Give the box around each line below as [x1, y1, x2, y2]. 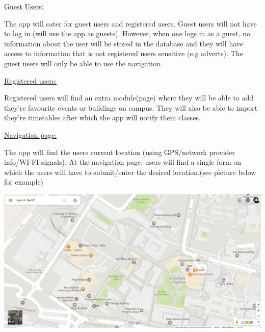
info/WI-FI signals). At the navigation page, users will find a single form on [4, 157, 242, 167]
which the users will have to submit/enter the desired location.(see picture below [4, 166, 256, 177]
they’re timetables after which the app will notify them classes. [4, 112, 201, 123]
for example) [4, 176, 44, 187]
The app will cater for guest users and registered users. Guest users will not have [4, 18, 257, 29]
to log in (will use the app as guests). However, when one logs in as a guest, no [4, 28, 251, 39]
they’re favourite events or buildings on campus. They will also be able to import [4, 102, 258, 113]
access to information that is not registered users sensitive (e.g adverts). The [4, 48, 243, 59]
